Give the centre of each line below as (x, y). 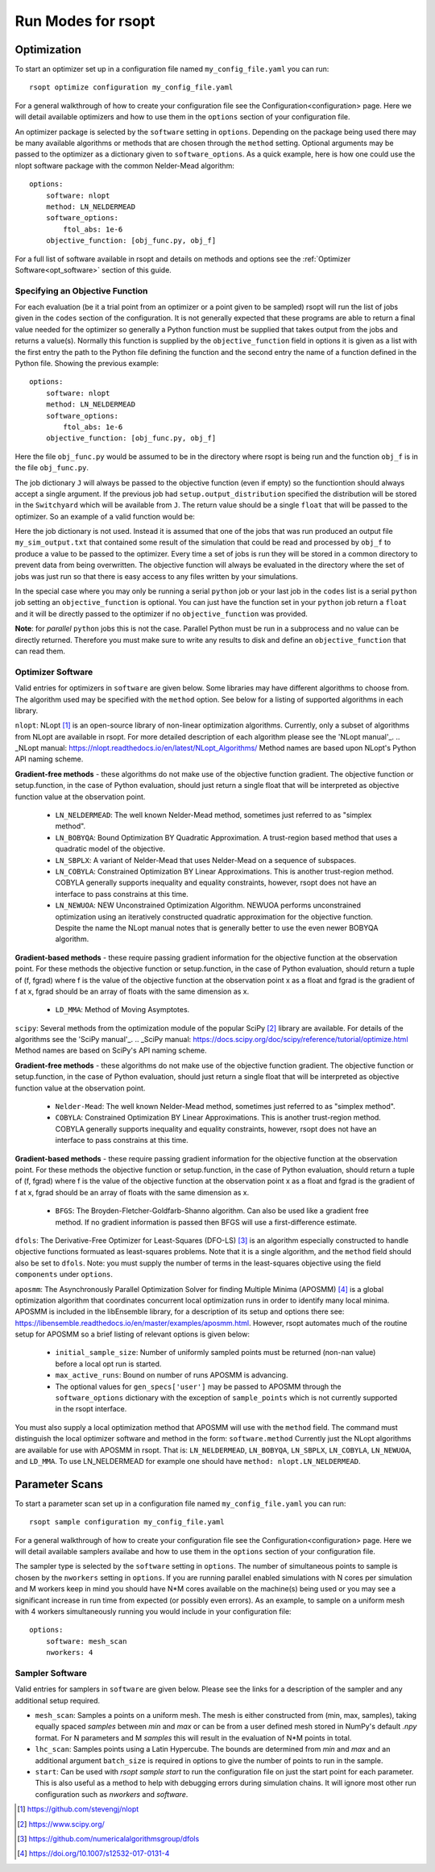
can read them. (40, 651)
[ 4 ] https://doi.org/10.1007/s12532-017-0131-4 (93, 1853)
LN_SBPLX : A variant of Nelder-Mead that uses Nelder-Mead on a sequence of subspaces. (206, 860)
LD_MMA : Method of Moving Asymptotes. (122, 1010)
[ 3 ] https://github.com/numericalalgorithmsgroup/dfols (108, 1839)
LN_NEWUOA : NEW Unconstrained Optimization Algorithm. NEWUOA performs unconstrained (208, 905)
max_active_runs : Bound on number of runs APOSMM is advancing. (172, 1375)
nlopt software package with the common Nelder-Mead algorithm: (125, 165)
